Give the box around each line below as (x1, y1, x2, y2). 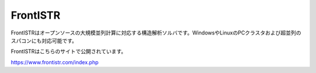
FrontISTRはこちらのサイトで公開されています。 (11, 48, 127, 55)
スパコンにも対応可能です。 (11, 37, 77, 44)
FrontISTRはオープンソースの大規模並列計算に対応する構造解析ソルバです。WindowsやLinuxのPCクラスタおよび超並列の (11, 29, 301, 36)
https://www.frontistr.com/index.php (11, 58, 99, 65)
